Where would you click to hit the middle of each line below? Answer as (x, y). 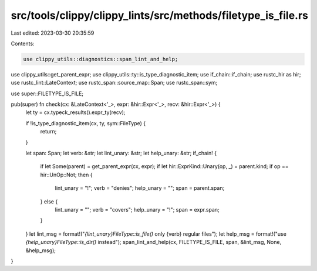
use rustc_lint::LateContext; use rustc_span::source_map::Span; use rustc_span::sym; (114, 83)
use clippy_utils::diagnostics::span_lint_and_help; (101, 59)
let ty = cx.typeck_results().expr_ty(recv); (75, 112)
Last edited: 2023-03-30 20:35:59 (53, 33)
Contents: (23, 44)
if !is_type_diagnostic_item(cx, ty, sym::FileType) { (86, 123)
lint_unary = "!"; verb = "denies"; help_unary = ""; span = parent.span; (140, 188)
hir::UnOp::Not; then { (66, 175)
